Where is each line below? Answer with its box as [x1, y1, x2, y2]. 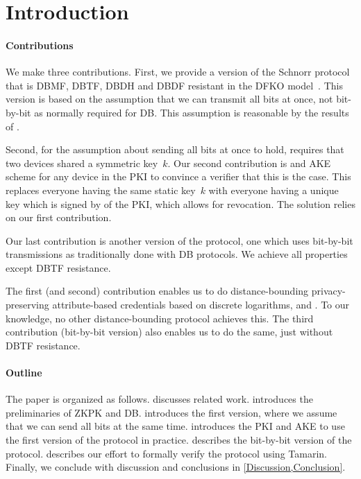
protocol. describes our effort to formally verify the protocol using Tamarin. [6, 446, 327, 460]
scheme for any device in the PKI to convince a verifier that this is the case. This [6, 169, 351, 184]
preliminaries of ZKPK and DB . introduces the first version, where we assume [6, 405, 337, 419]
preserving [6, 297, 49, 312]
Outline [6, 365, 42, 380]
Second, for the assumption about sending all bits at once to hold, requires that [6, 142, 344, 157]
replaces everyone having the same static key [6, 182, 196, 197]
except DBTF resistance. [6, 260, 111, 275]
